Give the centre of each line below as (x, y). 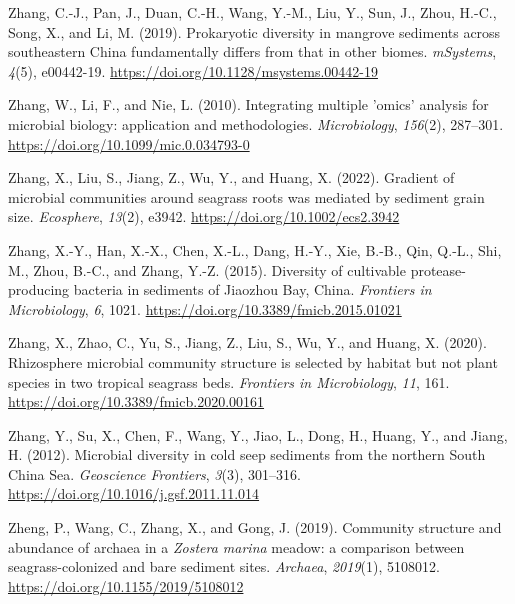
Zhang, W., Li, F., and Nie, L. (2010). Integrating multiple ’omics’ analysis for (248, 104)
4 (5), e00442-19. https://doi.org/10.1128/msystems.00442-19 (193, 70)
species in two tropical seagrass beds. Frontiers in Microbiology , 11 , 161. (229, 381)
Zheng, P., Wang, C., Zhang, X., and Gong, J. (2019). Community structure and (255, 527)
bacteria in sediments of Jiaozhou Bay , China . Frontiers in (252, 289)
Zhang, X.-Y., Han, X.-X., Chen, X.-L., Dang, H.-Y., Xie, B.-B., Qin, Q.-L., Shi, (255, 249)
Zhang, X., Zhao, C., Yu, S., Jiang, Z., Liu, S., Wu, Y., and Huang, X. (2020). (247, 342)
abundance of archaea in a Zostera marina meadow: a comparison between (236, 546)
